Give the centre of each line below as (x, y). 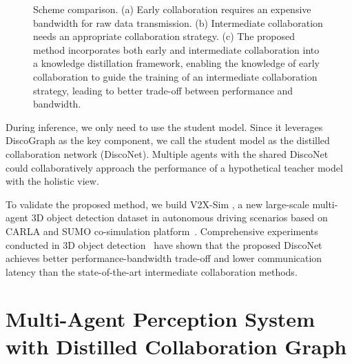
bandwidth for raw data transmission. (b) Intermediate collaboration (178, 22)
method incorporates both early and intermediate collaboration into (176, 49)
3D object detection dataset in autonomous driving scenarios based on (179, 218)
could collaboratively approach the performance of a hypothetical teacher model (174, 167)
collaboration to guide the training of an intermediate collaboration (175, 76)
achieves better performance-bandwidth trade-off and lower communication (164, 258)
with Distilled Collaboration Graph (176, 346)
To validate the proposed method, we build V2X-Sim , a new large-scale (157, 204)
